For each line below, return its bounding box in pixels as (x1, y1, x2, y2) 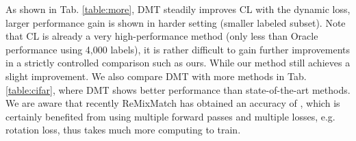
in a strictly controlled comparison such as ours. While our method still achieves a (5, 55, 351, 70)
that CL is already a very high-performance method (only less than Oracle (5, 29, 318, 43)
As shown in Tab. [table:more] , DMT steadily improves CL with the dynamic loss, (5, 2, 351, 16)
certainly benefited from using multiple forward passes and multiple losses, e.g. (5, 109, 335, 123)
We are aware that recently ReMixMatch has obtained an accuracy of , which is (5, 96, 340, 110)
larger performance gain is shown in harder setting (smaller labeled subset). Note (5, 15, 346, 29)
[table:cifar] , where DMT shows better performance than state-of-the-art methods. (5, 82, 351, 97)
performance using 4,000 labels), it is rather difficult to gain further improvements (5, 42, 351, 56)
